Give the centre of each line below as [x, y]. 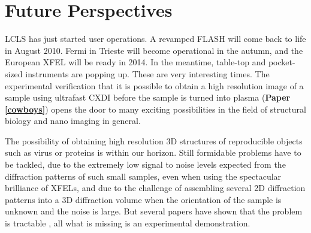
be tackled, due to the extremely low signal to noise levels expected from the [145, 164]
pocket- [282, 62]
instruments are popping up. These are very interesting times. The [147, 73]
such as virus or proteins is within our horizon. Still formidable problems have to [153, 152]
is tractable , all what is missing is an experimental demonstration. [128, 223]
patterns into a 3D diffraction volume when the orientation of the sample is [143, 199]
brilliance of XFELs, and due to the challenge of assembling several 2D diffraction [155, 188]
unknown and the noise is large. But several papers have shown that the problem [154, 211]
